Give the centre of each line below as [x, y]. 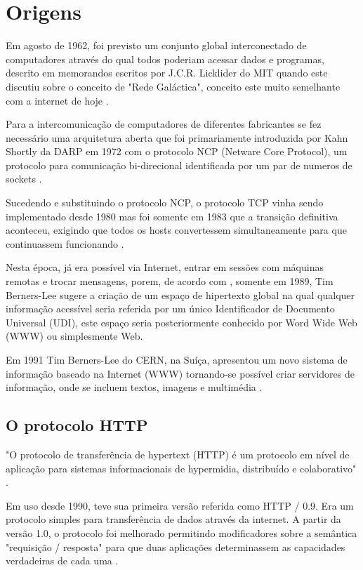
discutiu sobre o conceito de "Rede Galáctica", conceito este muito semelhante [173, 86]
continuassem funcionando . [65, 243]
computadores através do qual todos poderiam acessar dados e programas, [165, 59]
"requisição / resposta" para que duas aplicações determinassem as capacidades [176, 546]
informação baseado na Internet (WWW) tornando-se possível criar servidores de [180, 373]
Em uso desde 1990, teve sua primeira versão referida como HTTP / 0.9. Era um [180, 505]
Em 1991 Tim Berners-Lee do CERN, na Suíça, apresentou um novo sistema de [177, 359]
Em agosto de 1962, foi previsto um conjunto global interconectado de [156, 45]
